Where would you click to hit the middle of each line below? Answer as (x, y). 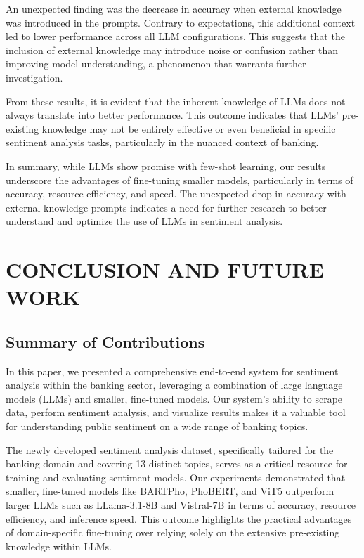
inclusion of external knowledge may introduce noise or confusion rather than (172, 50)
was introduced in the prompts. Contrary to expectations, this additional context (181, 22)
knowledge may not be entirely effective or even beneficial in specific (189, 128)
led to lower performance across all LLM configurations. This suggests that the (175, 36)
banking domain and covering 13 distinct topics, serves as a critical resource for (177, 463)
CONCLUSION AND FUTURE (165, 270)
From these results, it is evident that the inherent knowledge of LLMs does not (176, 101)
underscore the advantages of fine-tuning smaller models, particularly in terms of (180, 180)
